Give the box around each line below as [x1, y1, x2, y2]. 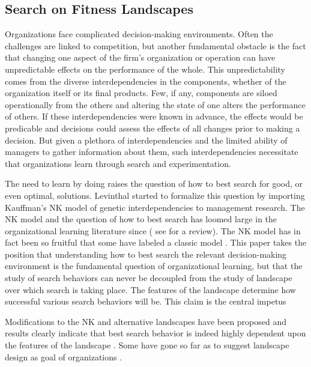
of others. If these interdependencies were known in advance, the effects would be [5, 110, 303, 123]
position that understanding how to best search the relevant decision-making [5, 247, 287, 260]
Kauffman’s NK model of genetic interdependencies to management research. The [5, 201, 305, 213]
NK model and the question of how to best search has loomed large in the [5, 213, 277, 225]
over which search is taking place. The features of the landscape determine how [5, 283, 296, 296]
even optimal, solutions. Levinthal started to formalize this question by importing [5, 189, 305, 201]
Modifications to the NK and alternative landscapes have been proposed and [5, 315, 287, 327]
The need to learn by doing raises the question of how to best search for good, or [5, 177, 303, 190]
